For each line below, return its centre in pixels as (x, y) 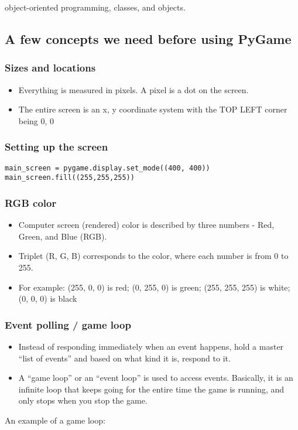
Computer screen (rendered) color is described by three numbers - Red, (146, 225)
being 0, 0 (36, 120)
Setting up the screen (56, 147)
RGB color (31, 202)
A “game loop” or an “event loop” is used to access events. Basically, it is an (156, 378)
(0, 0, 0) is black (48, 298)
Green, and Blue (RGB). (63, 236)
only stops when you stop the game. (83, 400)
